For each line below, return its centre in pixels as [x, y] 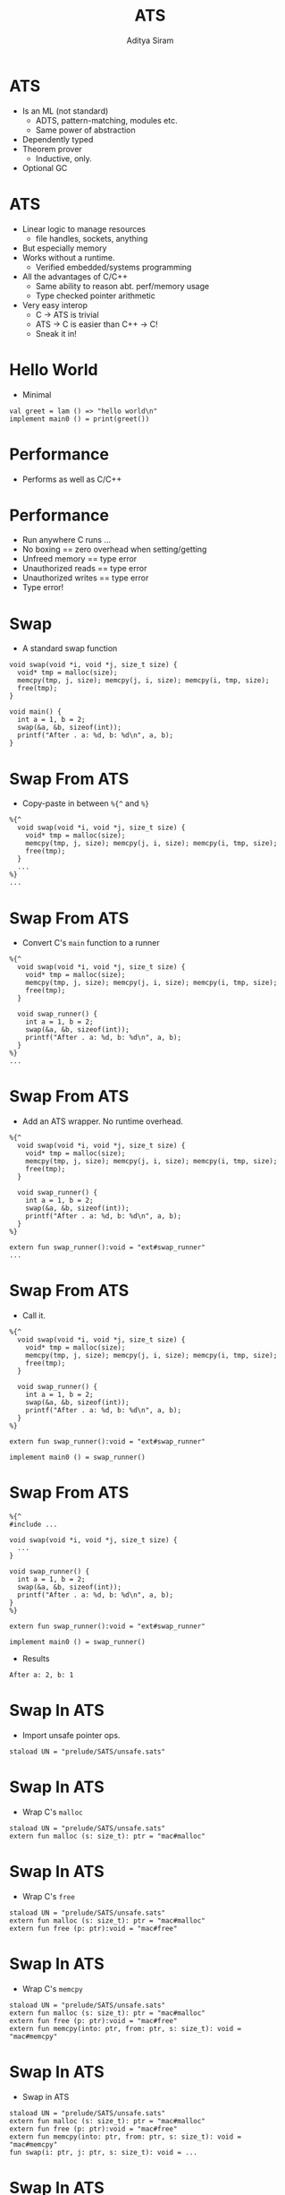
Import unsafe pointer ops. [71, 1735]
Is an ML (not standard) [65, 111]
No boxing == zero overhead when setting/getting [114, 549]
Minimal [37, 394]
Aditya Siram [150, 40]
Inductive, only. [63, 159]
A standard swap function [70, 648]
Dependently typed [58, 139]
